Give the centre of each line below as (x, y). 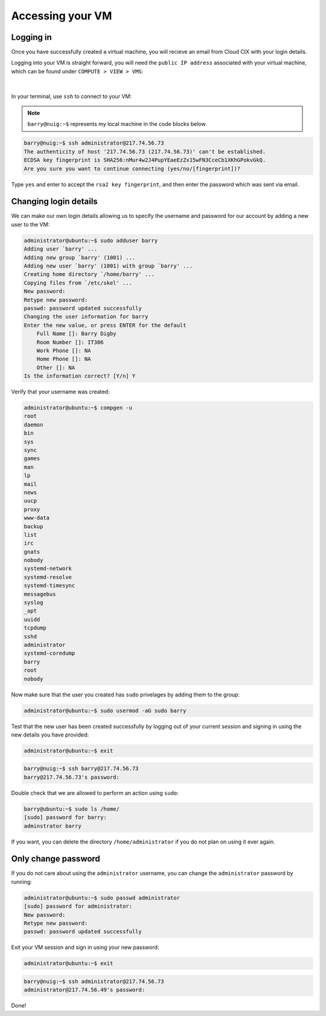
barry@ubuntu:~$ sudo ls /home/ (72, 809)
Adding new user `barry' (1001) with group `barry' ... (108, 266)
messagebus (40, 594)
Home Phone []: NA (64, 359)
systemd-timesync (50, 586)
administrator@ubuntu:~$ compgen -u (78, 408)
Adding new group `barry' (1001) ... (80, 257)
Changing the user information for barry (86, 317)
